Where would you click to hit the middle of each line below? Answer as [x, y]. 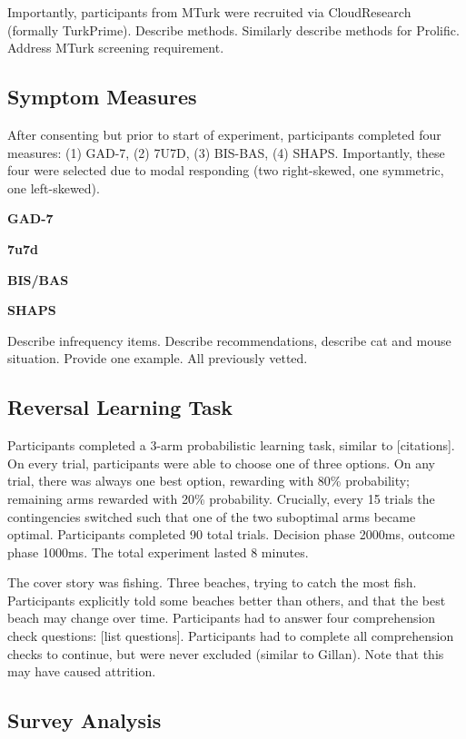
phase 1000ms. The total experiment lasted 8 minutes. [158, 552]
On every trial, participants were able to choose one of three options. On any [221, 463]
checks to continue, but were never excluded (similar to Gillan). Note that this [226, 653]
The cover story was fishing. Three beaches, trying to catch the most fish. [212, 582]
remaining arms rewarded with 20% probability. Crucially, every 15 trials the [221, 498]
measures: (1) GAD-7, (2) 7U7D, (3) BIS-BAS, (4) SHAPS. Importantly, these [226, 152]
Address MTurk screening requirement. [116, 48]
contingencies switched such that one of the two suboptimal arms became [212, 516]
